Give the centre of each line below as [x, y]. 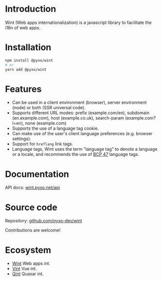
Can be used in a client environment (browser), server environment [79, 102]
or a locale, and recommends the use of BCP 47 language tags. [76, 154]
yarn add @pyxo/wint [26, 69]
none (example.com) [46, 123]
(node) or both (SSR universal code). [49, 108]
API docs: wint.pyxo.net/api [33, 188]
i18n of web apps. [23, 27]
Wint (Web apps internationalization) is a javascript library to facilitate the [78, 22]
